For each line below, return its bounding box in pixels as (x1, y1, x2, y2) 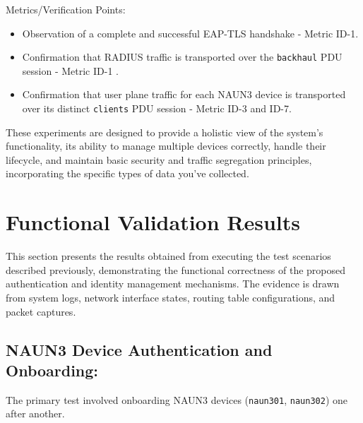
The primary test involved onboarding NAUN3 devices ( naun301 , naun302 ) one (6, 392, 347, 407)
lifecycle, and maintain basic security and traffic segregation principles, (6, 152, 312, 167)
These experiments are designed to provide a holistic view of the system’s (6, 124, 323, 139)
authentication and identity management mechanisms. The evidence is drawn (6, 276, 340, 291)
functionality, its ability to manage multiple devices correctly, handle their (6, 138, 326, 153)
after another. (6, 406, 65, 421)
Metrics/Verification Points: (6, 2, 126, 16)
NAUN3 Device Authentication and (6, 338, 273, 360)
